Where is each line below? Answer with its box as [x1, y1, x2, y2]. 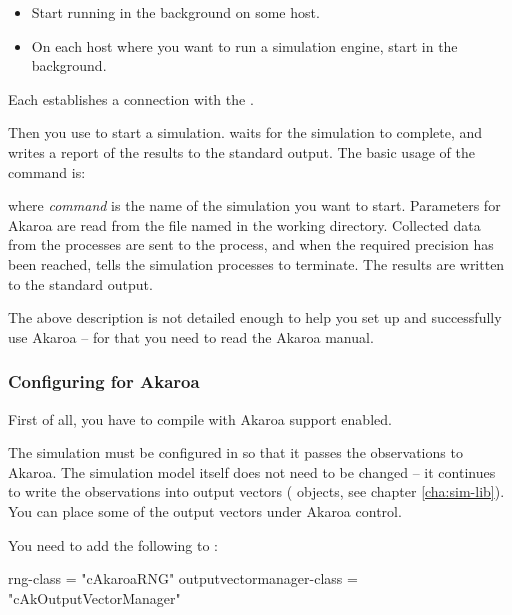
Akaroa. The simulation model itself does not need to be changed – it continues [8, 461, 496, 482]
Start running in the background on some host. [31, 2, 320, 22]
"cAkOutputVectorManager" [8, 587, 181, 608]
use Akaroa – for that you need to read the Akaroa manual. [8, 326, 374, 347]
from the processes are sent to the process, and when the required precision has [8, 234, 494, 255]
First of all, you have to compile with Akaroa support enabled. [8, 408, 392, 429]
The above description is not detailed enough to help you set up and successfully [8, 307, 502, 328]
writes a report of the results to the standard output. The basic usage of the [8, 141, 475, 162]
